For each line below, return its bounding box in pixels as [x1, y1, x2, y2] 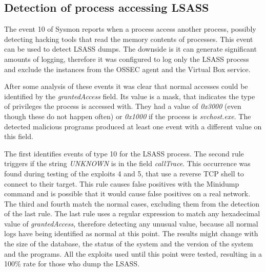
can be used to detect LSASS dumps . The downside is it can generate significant [4, 43, 257, 54]
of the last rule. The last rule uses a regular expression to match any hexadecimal [4, 208, 260, 219]
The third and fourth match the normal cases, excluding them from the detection [4, 198, 260, 209]
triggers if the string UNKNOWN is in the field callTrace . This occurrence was [4, 158, 251, 169]
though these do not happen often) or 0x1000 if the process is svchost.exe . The [4, 110, 251, 121]
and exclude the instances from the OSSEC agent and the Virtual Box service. [4, 63, 251, 74]
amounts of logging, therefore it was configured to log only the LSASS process [4, 53, 249, 64]
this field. [4, 131, 33, 142]
